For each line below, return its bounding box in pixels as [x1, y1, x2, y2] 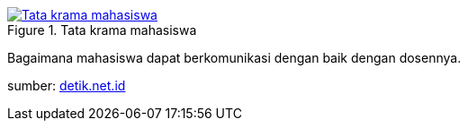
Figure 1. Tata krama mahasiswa [7, 22, 197, 38]
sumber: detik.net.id [7, 78, 126, 93]
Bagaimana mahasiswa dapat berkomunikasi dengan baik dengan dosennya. [7, 50, 462, 65]
